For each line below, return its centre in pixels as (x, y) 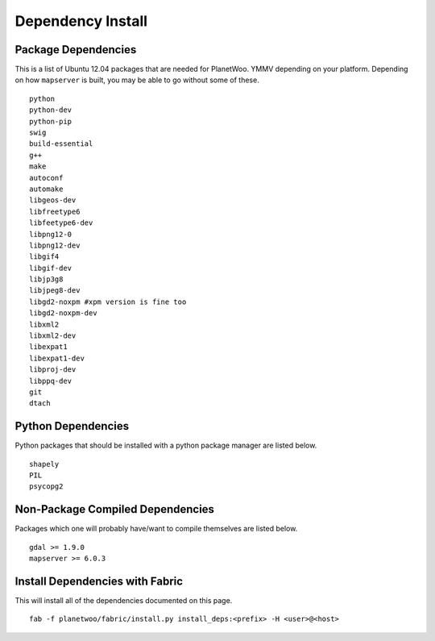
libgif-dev (51, 268)
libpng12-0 (51, 234)
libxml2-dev (53, 336)
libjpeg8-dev (55, 291)
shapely (44, 464)
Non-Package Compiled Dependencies (115, 509)
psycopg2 (46, 487)
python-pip (51, 121)
